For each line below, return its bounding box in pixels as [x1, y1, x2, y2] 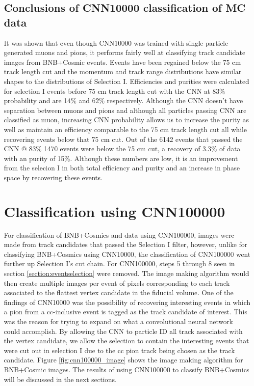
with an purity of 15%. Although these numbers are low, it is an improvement [4, 153, 238, 163]
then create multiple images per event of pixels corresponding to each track [4, 277, 230, 288]
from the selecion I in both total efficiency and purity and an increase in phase [4, 163, 240, 173]
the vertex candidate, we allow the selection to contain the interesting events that [4, 335, 249, 346]
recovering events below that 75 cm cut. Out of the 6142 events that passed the [4, 134, 243, 144]
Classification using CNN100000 [4, 201, 225, 221]
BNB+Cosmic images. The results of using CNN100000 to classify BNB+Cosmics [4, 364, 250, 374]
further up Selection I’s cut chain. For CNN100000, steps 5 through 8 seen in [4, 258, 235, 269]
